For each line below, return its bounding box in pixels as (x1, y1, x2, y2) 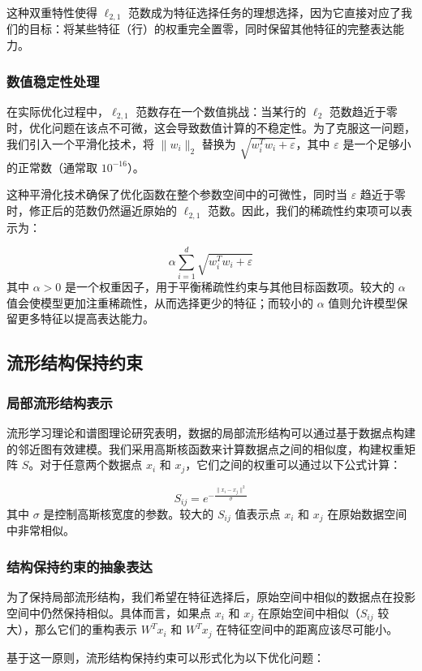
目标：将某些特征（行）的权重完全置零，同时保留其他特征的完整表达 (28, 20, 393, 37)
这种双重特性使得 (6, 4, 97, 20)
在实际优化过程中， (6, 102, 109, 119)
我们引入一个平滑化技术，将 (6, 135, 154, 152)
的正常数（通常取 (6, 158, 97, 175)
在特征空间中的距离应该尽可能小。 (216, 621, 398, 638)
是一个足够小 (342, 135, 411, 152)
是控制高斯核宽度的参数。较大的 (43, 505, 214, 523)
